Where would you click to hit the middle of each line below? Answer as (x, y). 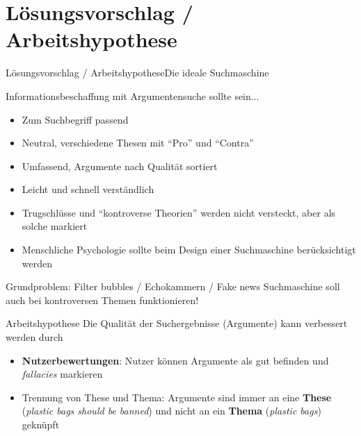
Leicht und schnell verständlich (88, 189)
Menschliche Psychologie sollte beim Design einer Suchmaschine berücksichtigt (189, 250)
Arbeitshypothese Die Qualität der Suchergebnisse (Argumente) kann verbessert (177, 323)
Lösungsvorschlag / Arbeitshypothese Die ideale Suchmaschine (137, 73)
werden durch (34, 337)
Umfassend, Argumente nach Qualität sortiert (120, 166)
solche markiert (55, 226)
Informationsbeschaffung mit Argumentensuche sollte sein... (133, 95)
